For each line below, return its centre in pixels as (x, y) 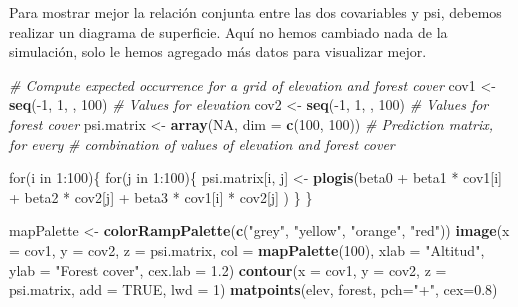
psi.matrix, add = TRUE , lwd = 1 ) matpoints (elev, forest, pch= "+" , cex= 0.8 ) (253, 289)
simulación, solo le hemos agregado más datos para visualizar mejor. (218, 51)
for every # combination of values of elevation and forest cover (202, 143)
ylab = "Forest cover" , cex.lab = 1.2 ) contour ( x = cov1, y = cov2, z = (228, 269)
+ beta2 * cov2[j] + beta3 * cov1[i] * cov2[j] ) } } (161, 196)
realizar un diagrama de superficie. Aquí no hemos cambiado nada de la (228, 31)
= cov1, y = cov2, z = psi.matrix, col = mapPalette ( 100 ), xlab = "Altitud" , (247, 249)
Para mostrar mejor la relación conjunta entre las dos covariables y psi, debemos (255, 12)
